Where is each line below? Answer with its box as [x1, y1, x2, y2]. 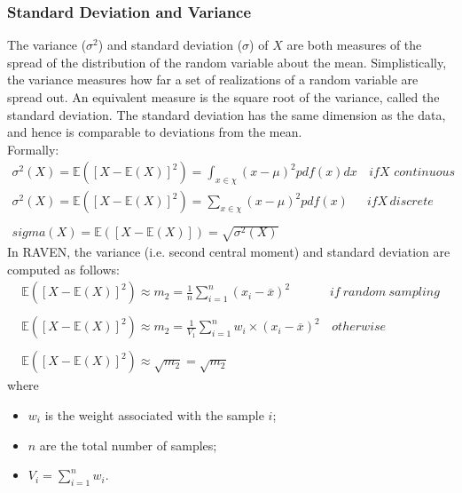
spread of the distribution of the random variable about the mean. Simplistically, [7, 52, 447, 71]
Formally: [7, 139, 59, 158]
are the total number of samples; [39, 435, 217, 454]
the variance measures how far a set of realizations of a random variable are [7, 70, 419, 89]
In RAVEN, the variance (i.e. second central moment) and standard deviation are [7, 243, 450, 261]
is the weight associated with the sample [44, 405, 264, 424]
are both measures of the [286, 36, 422, 54]
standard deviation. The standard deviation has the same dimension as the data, [7, 105, 446, 123]
